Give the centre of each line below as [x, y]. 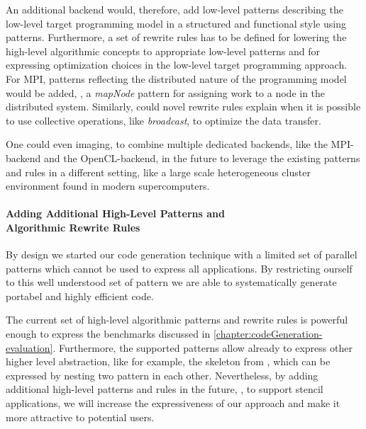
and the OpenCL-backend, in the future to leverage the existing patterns [202, 158]
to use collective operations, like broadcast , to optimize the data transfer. [163, 120]
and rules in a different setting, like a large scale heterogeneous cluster [158, 172]
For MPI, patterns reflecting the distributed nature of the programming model [176, 78]
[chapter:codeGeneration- [268, 334]
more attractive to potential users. [80, 417]
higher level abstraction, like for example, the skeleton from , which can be [168, 361]
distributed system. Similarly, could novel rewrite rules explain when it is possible [183, 107]
